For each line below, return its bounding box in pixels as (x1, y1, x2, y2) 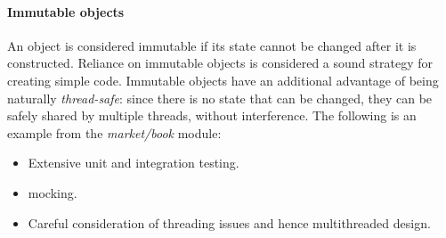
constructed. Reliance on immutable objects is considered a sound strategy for (7, 53, 433, 72)
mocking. (28, 183, 77, 201)
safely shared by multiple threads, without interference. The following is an (7, 106, 417, 125)
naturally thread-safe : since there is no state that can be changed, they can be (7, 88, 433, 107)
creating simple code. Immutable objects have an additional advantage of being (7, 70, 439, 89)
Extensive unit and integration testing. (28, 153, 239, 172)
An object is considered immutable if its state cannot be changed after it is (7, 36, 417, 54)
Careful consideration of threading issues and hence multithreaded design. (28, 213, 431, 232)
